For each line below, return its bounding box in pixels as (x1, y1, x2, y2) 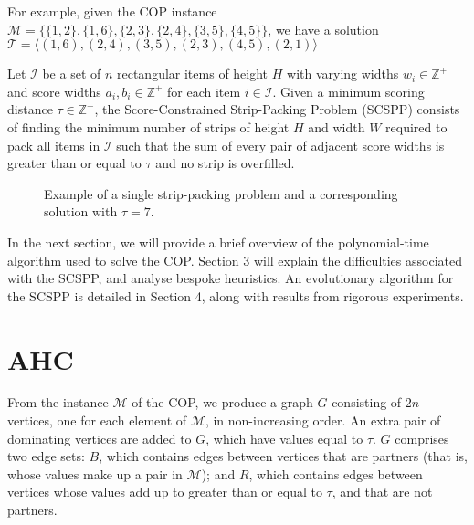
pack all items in (7, 135, 100, 154)
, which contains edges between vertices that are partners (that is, (99, 446, 468, 466)
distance (7, 100, 53, 119)
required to (385, 117, 448, 136)
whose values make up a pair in (7, 464, 183, 483)
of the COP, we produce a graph (132, 393, 313, 412)
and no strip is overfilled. (155, 153, 295, 173)
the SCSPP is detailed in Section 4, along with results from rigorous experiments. (7, 286, 464, 305)
